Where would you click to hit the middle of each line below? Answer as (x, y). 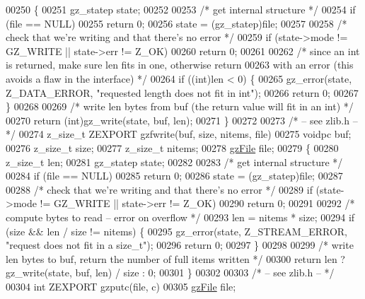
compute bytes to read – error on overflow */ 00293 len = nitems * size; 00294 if (180, 217)
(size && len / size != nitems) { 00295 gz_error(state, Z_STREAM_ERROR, (176, 231)
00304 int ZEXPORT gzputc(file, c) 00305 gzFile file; (121, 286)
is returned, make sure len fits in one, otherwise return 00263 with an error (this (180, 65)
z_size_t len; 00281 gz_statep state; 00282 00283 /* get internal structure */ (174, 162)
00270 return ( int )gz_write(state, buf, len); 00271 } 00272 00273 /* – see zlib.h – (182, 120)
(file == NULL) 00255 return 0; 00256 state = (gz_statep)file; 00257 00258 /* (176, 23)
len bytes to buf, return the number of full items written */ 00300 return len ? (175, 258)
